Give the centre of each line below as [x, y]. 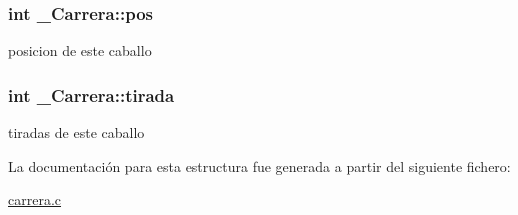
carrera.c [35, 199]
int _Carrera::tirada [91, 94]
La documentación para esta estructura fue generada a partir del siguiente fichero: [259, 165]
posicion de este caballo [80, 50]
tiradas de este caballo [76, 132]
